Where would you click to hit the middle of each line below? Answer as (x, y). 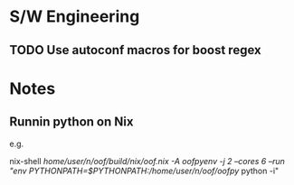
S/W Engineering (75, 17)
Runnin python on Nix (71, 122)
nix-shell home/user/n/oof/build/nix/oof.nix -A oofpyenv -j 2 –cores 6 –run (147, 161)
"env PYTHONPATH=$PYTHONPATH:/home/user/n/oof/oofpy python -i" (144, 171)
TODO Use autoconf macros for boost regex (135, 50)
